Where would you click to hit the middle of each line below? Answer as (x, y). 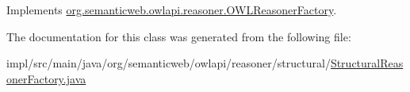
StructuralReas (367, 63)
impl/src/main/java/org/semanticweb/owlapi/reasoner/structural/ (169, 63)
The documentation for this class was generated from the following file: (179, 36)
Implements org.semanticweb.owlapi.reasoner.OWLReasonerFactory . (172, 10)
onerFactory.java (46, 78)
